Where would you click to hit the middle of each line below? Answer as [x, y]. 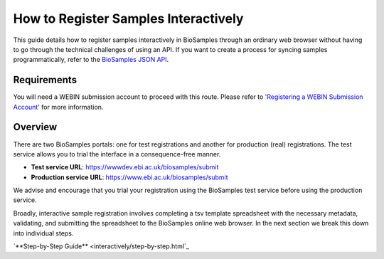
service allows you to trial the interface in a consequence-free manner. [117, 154]
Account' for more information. [58, 107]
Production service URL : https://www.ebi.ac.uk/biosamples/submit [129, 177]
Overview [35, 127]
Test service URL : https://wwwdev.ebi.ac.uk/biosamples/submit [125, 167]
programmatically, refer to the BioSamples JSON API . [91, 60]
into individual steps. [43, 233]
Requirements [45, 80]
